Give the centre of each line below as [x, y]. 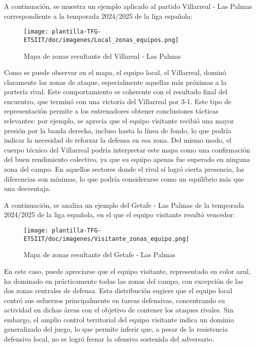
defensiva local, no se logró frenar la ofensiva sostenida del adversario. [109, 339]
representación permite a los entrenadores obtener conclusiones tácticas [111, 111]
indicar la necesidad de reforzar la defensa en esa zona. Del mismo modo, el [118, 140]
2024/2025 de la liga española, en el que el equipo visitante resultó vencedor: [119, 214]
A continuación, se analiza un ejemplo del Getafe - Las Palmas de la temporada [124, 205]
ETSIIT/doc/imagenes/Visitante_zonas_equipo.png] [107, 239]
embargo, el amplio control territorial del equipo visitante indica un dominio [119, 319]
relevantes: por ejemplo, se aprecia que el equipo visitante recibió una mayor [119, 121]
